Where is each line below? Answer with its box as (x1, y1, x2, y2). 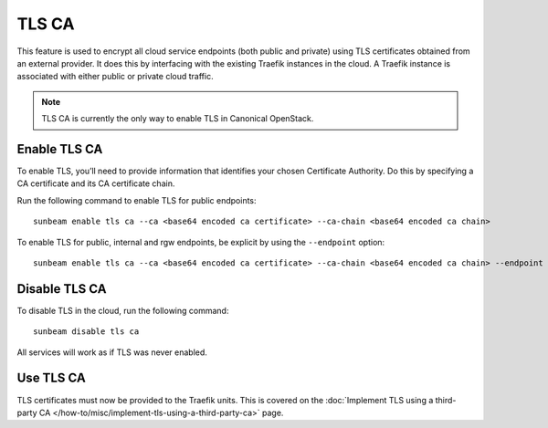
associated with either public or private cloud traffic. (16, 71, 214, 82)
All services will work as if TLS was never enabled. (16, 347, 207, 358)
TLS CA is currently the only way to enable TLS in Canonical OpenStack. (41, 113, 314, 124)
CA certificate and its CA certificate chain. (16, 178, 175, 189)
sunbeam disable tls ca (33, 327, 140, 337)
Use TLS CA (16, 371, 86, 386)
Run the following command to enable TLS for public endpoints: (16, 194, 257, 205)
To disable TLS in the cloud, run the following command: (16, 305, 229, 316)
